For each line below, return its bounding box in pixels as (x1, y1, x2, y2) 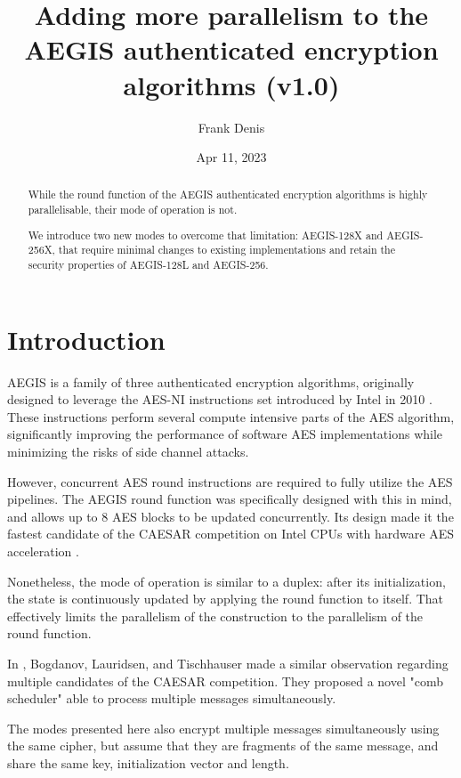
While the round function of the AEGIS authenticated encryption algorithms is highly (28, 187, 428, 202)
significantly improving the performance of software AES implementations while (7, 425, 443, 443)
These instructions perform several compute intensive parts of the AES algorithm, (7, 407, 455, 425)
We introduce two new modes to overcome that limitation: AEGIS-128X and (28, 227, 384, 242)
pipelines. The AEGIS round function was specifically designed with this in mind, (7, 490, 452, 508)
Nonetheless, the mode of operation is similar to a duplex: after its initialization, (7, 571, 446, 590)
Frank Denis (198, 118, 265, 136)
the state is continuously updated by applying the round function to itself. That (7, 589, 444, 608)
